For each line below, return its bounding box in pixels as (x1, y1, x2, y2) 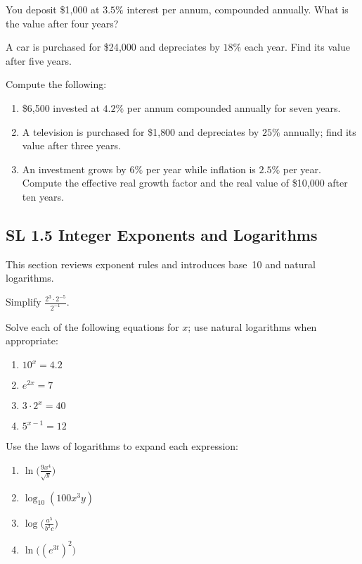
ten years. (22, 189, 65, 203)
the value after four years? (6, 15, 119, 30)
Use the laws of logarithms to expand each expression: (6, 439, 238, 453)
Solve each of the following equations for (6, 319, 179, 334)
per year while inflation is (146, 161, 256, 176)
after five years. (6, 53, 72, 68)
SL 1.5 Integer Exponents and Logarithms (6, 223, 318, 245)
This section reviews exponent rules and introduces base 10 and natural (6, 256, 316, 271)
